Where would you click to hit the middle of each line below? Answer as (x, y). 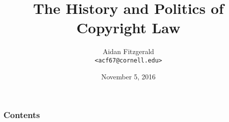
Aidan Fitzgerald (128, 51)
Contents (22, 115)
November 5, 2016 (128, 76)
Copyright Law (128, 28)
